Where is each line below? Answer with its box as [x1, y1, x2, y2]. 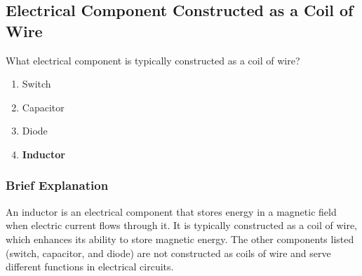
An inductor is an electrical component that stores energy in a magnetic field [6, 204, 337, 219]
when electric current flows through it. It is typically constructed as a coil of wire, [6, 218, 358, 233]
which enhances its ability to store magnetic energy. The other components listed [6, 231, 354, 246]
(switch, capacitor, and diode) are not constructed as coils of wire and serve [6, 245, 331, 260]
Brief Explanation [6, 177, 109, 194]
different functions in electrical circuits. [6, 259, 174, 274]
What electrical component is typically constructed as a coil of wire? [6, 53, 300, 67]
